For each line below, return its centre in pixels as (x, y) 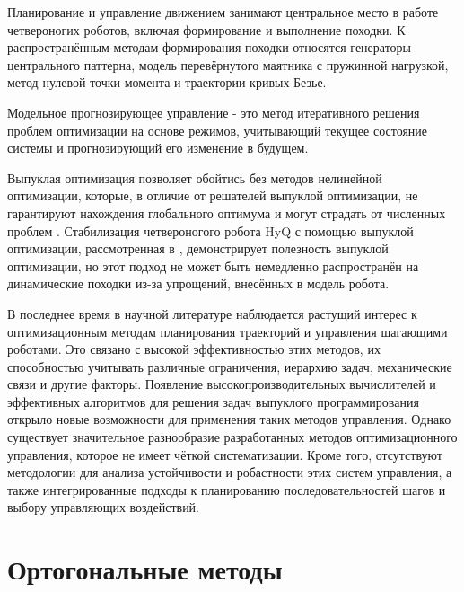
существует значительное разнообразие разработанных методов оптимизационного (232, 437)
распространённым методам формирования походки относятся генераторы (209, 47)
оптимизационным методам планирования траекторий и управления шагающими (228, 331)
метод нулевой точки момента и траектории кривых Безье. (167, 82)
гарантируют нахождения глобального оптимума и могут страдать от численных (227, 212)
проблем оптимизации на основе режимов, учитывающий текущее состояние (218, 130)
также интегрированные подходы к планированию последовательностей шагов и (227, 489)
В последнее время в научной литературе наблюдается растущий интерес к (212, 313)
